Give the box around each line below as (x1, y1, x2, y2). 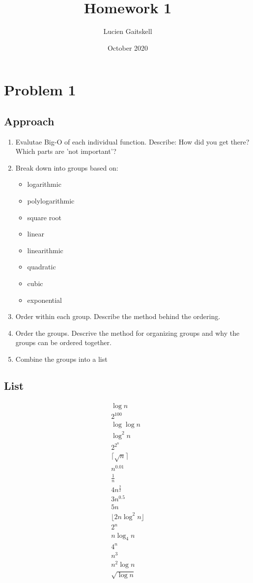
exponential (27, 294, 62, 305)
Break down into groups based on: (15, 162, 118, 173)
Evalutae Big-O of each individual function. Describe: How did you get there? (15, 136, 250, 146)
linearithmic (27, 245, 63, 255)
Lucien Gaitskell (103, 26, 152, 36)
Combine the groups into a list (15, 354, 108, 364)
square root (27, 212, 61, 222)
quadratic (27, 262, 56, 272)
